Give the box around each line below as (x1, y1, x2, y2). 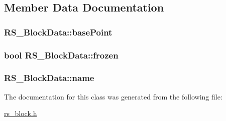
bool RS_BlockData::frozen (4, 48, 119, 61)
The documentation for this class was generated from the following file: (4, 91, 222, 101)
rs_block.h (4, 108, 37, 118)
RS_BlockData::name (4, 71, 94, 84)
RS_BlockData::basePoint (4, 25, 112, 38)
